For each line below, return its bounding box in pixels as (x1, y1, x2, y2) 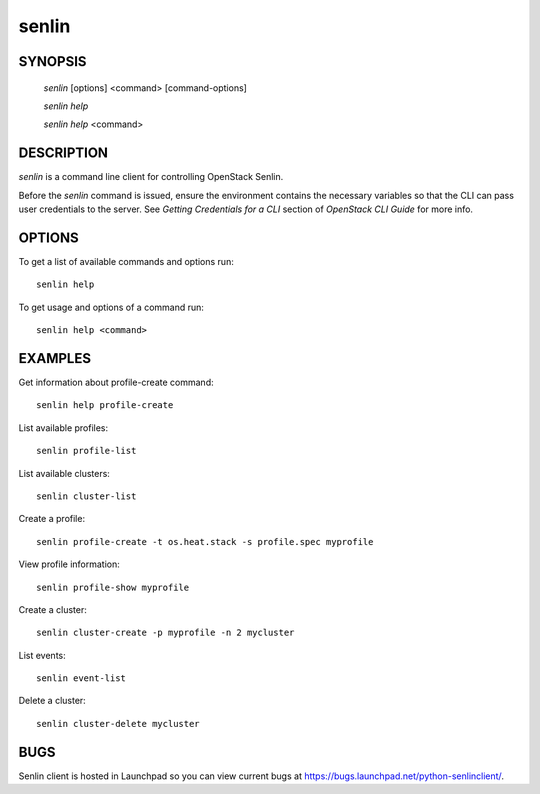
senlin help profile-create (36, 400, 174, 411)
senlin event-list (36, 673, 127, 684)
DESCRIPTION (18, 145, 109, 162)
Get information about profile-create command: (18, 376, 214, 389)
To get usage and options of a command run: (18, 301, 205, 313)
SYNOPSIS (18, 53, 87, 70)
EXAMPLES (18, 350, 92, 367)
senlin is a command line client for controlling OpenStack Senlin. (18, 171, 284, 183)
